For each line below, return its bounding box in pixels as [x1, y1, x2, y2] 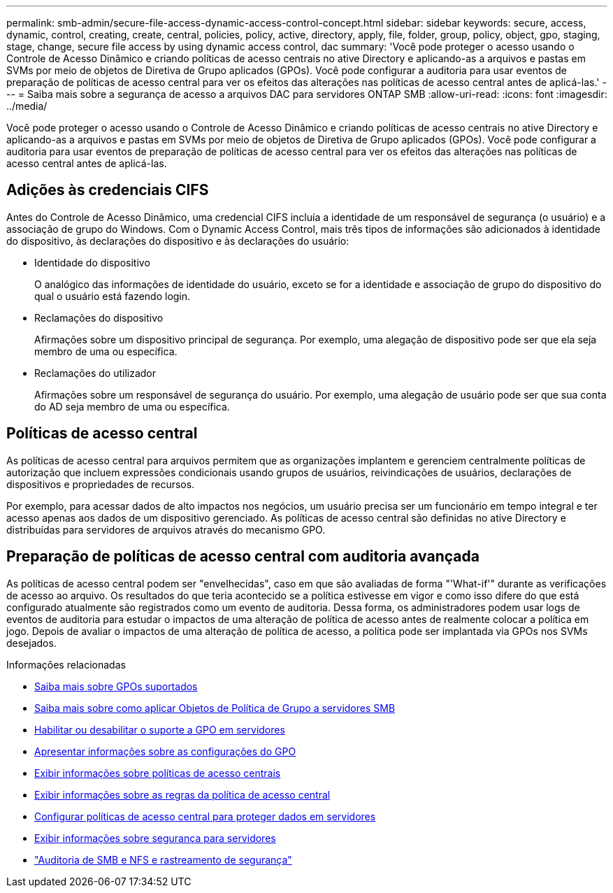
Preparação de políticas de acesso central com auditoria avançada [6, 548, 479, 566]
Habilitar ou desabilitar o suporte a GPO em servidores [34, 723, 285, 736]
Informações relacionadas [6, 658, 126, 671]
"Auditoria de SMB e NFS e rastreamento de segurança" [34, 853, 292, 866]
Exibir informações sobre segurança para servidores [34, 831, 276, 844]
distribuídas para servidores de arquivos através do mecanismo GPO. [6, 523, 326, 536]
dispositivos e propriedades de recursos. [6, 478, 195, 490]
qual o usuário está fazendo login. [34, 290, 191, 302]
